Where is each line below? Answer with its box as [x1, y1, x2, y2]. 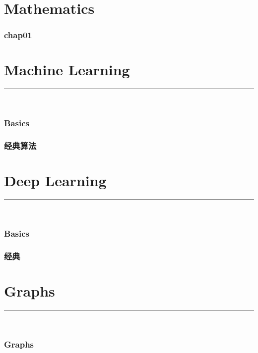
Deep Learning [4, 170, 107, 190]
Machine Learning [4, 59, 130, 80]
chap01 [4, 29, 32, 41]
